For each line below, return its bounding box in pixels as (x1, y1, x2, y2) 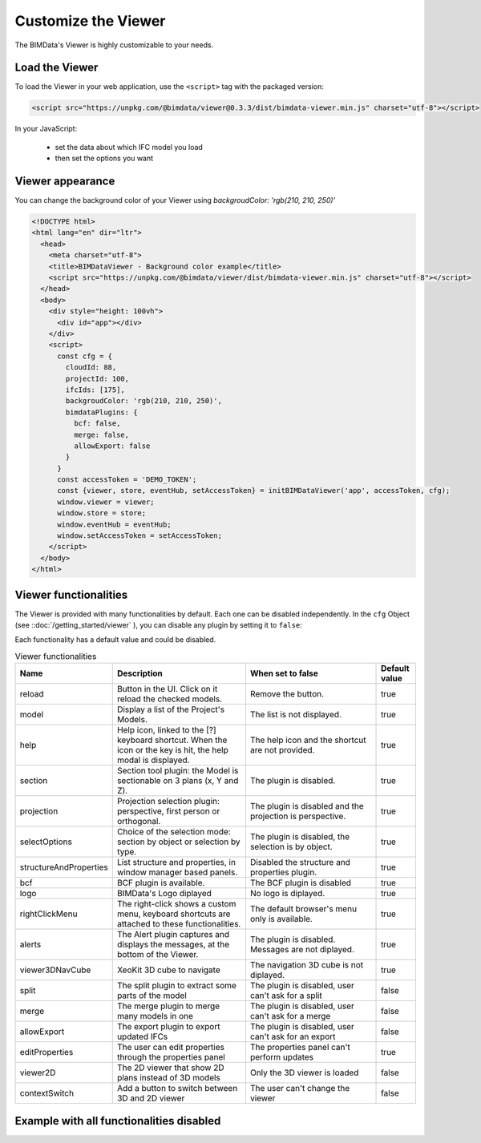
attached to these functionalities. (116, 919, 241, 930)
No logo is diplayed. (249, 888, 325, 899)
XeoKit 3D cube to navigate (116, 964, 220, 975)
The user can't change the (249, 1083, 350, 1094)
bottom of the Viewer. (116, 949, 199, 960)
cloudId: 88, (65, 363, 117, 372)
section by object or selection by (116, 836, 240, 847)
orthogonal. (116, 816, 161, 827)
